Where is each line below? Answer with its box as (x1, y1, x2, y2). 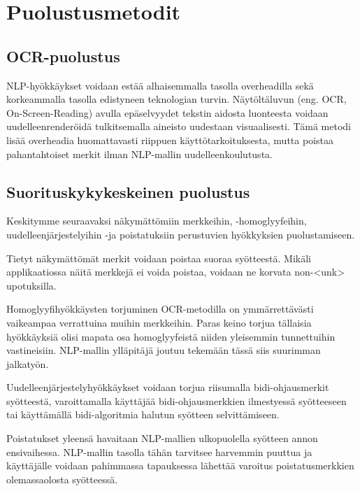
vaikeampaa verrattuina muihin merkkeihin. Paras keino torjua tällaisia (6, 315, 312, 329)
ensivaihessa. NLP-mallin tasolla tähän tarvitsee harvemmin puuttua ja (6, 444, 312, 459)
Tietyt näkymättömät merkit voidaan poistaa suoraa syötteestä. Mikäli (6, 250, 311, 265)
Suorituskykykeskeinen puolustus (6, 180, 250, 202)
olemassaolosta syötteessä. (6, 471, 118, 486)
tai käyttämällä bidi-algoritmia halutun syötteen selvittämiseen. (6, 407, 280, 422)
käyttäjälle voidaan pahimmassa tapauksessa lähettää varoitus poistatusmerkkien (6, 458, 354, 473)
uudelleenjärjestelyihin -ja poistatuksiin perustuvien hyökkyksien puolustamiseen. (6, 227, 355, 241)
